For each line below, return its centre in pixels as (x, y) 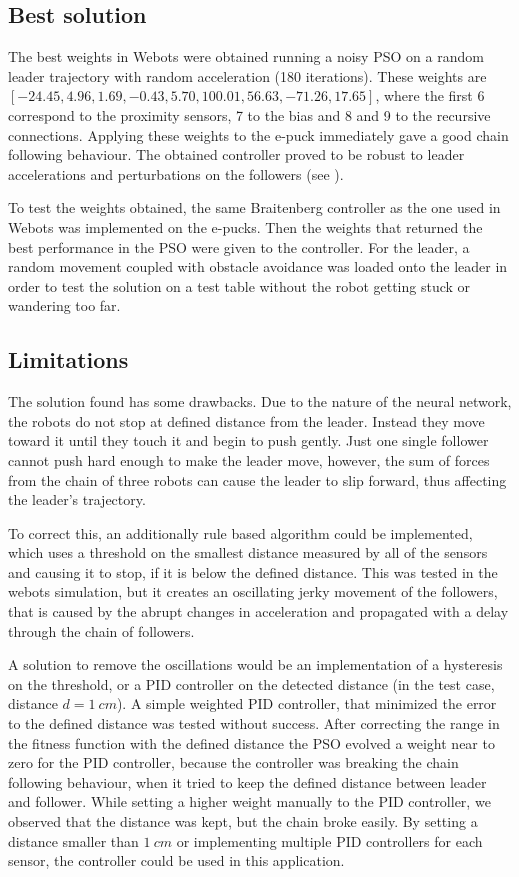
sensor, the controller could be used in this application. (176, 860)
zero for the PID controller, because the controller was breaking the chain (233, 762)
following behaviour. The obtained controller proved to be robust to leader (236, 154)
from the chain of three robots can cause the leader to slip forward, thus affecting (257, 479)
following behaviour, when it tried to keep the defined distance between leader (247, 781)
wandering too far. (64, 305)
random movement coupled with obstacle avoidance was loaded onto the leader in (258, 266)
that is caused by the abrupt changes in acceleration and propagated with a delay (258, 611)
